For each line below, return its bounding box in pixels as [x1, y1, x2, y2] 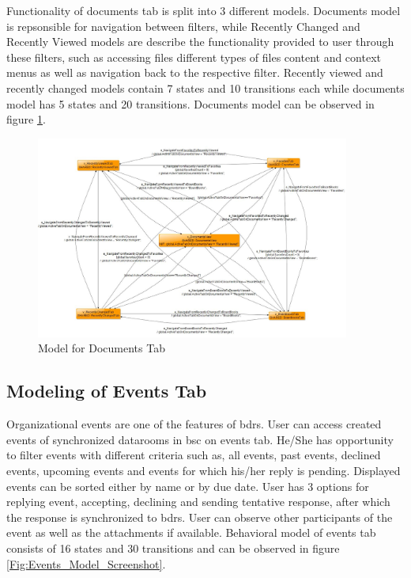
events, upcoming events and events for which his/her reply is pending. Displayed [6, 462, 401, 478]
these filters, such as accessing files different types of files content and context [6, 48, 381, 65]
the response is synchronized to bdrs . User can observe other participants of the [6, 508, 393, 525]
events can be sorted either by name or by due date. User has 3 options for [6, 477, 369, 494]
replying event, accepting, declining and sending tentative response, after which [6, 493, 390, 510]
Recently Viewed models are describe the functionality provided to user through [6, 33, 394, 50]
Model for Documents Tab [38, 340, 165, 356]
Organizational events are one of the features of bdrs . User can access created [6, 416, 382, 432]
